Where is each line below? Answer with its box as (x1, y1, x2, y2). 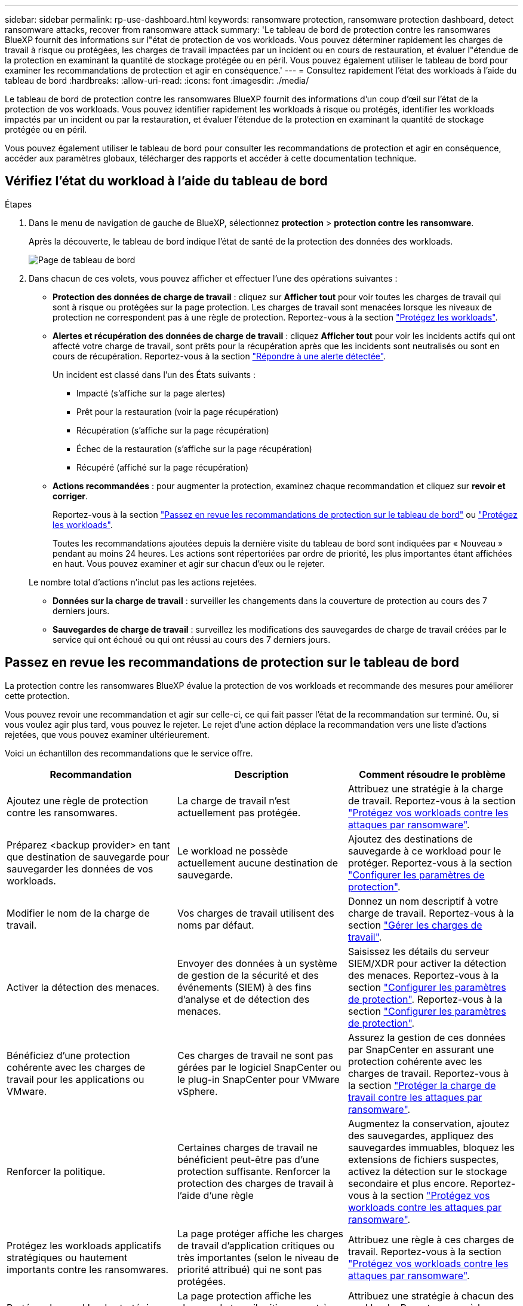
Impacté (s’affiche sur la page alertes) (76, 387, 226, 398)
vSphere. (177, 1085, 218, 1097)
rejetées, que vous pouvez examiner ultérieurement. (5, 729, 210, 740)
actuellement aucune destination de (177, 856, 338, 869)
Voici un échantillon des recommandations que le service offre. (5, 747, 253, 758)
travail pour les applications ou (7, 1073, 144, 1085)
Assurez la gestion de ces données (347, 1031, 506, 1043)
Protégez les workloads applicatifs (7, 1239, 161, 1252)
